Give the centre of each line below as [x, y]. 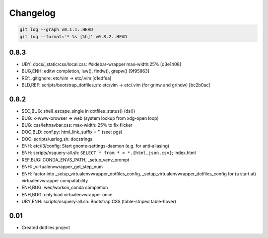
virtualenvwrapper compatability [55, 181]
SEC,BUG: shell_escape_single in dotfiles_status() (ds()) [78, 111]
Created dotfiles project [46, 228]
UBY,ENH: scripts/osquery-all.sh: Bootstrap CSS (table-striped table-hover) [99, 202]
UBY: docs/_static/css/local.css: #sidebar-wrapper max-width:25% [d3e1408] [101, 64]
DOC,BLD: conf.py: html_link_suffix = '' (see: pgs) [72, 132]
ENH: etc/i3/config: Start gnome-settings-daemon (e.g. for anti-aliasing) [96, 146]
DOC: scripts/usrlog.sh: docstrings [57, 139]
